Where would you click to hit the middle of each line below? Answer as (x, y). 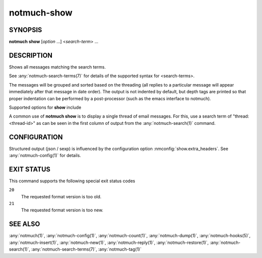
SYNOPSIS (25, 30)
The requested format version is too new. (62, 210)
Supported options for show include (45, 107)
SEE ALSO (25, 224)
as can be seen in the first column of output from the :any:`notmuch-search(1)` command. (126, 123)
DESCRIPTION (31, 55)
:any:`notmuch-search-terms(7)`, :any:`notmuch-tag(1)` (86, 249)
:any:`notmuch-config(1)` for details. (45, 155)
